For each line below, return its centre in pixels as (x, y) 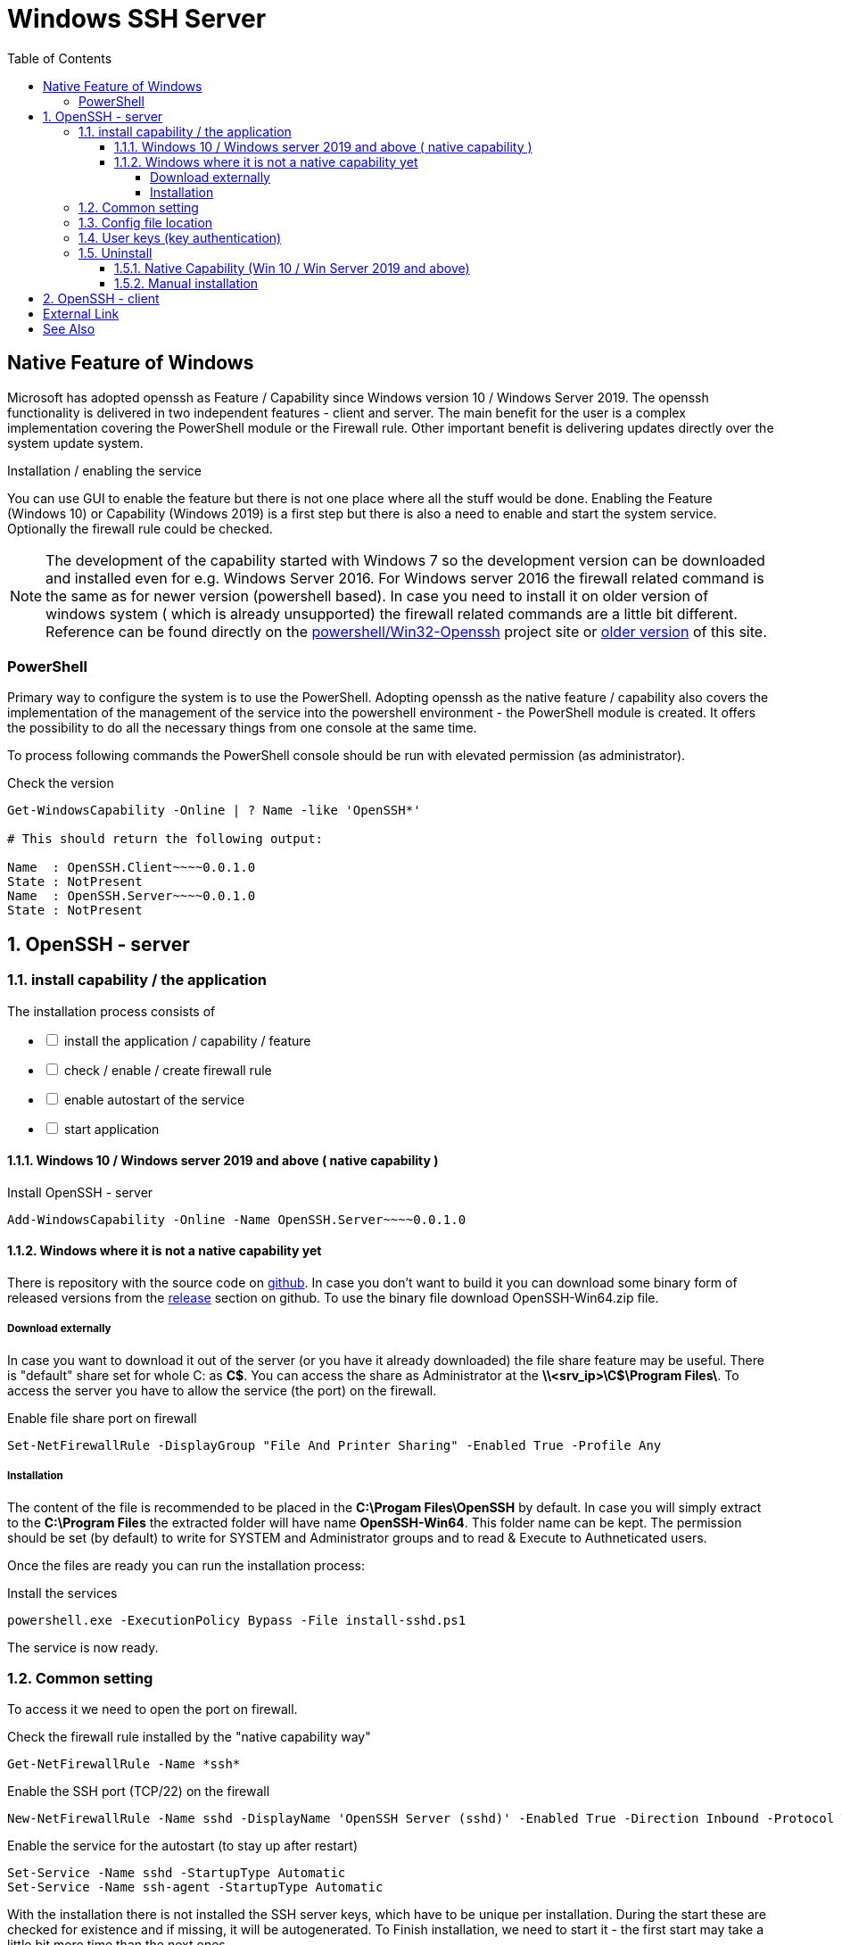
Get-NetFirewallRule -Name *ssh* (124, 1764)
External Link (81, 313)
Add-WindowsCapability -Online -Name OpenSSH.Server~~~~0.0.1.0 (237, 1219)
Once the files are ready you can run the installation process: (186, 1565)
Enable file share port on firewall (102, 1418)
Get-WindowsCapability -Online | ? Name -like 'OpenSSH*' (214, 811)
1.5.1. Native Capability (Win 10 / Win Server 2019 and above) (292, 268)
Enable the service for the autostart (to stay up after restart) (183, 1846)
